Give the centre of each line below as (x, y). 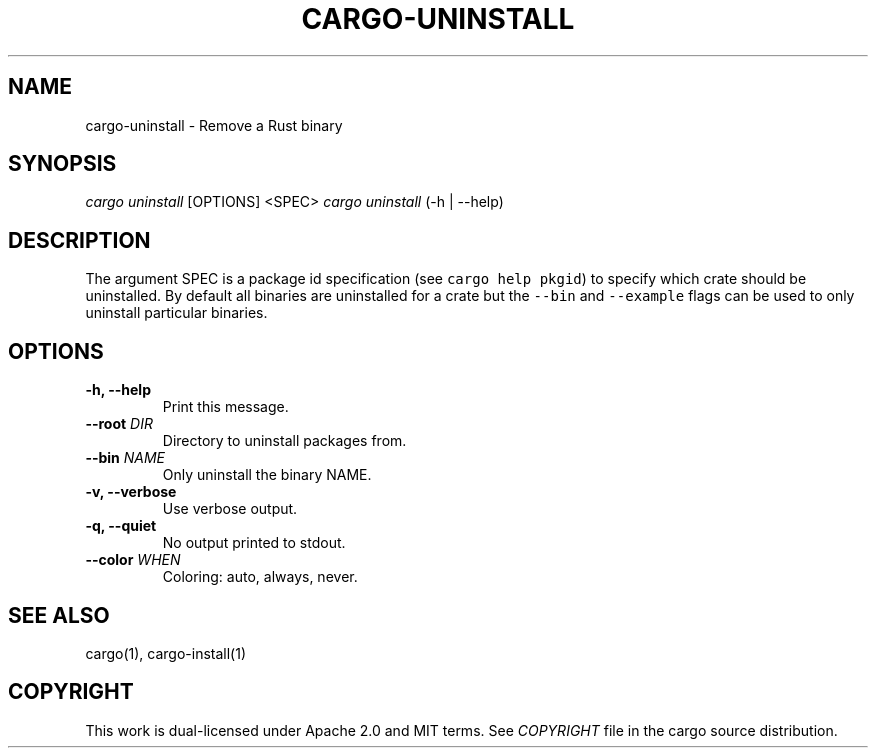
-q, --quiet (121, 526)
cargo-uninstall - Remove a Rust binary (214, 125)
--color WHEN (133, 560)
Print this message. (225, 407)
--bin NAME (125, 458)
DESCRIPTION (79, 240)
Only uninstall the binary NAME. (267, 475)
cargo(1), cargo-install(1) (165, 653)
